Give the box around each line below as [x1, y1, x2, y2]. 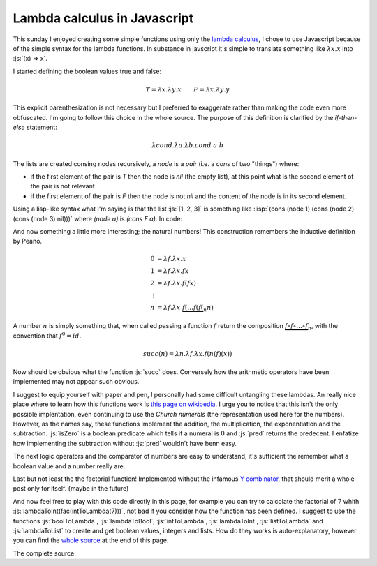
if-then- [334, 113, 357, 121]
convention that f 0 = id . [13, 330, 82, 340]
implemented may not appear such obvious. [13, 378, 140, 386]
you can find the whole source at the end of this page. [13, 536, 169, 544]
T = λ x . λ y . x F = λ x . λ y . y [145, 85, 230, 94]
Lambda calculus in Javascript [13, 10, 194, 26]
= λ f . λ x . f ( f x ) [157, 279, 197, 287]
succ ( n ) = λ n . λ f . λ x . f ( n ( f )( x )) [143, 350, 232, 357]
